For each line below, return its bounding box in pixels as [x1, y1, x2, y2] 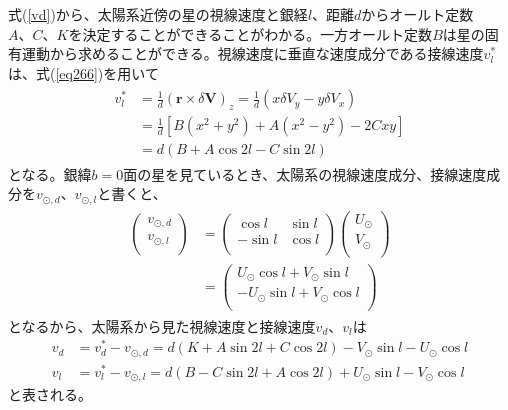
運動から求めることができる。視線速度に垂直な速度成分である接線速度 [21, 43, 484, 64]
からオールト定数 [361, 4, 474, 24]
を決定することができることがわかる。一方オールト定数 [68, 23, 433, 44]
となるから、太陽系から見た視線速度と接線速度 [8, 315, 316, 336]
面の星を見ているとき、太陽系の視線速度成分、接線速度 [123, 163, 487, 184]
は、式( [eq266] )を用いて [8, 62, 159, 83]
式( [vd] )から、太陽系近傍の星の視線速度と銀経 [8, 4, 308, 24]
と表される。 [8, 384, 92, 405]
